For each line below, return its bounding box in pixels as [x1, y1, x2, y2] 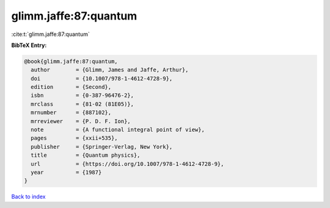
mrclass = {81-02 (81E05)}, [31, 101, 134, 107]
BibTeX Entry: [11, 41, 47, 49]
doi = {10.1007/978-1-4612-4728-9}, [31, 75, 173, 82]
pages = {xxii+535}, [31, 135, 119, 142]
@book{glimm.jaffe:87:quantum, [24, 58, 119, 65]
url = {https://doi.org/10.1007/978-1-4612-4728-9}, [31, 160, 224, 167]
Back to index [11, 193, 46, 201]
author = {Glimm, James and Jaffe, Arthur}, [31, 66, 189, 73]
